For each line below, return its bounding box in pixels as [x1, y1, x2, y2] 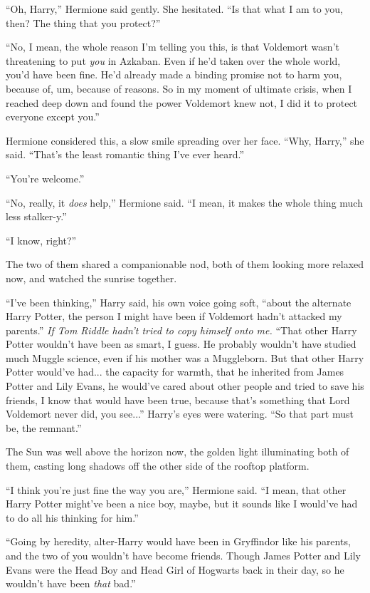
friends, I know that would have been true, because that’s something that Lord [6, 392, 350, 407]
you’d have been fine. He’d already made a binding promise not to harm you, [6, 67, 342, 82]
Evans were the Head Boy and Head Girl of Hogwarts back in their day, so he [6, 562, 344, 577]
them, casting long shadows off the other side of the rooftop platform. [6, 458, 310, 473]
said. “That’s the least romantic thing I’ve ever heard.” [6, 147, 245, 162]
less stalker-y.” [6, 209, 67, 224]
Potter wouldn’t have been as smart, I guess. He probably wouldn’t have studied [6, 336, 356, 351]
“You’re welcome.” [6, 170, 85, 185]
